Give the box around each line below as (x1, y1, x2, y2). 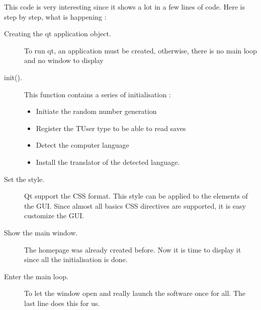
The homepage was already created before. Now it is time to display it (24, 244, 241, 255)
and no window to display (24, 55, 104, 66)
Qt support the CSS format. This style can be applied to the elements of (24, 191, 248, 201)
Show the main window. (4, 227, 78, 237)
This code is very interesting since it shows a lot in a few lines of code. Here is (4, 2, 245, 12)
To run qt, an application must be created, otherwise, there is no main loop (24, 45, 257, 55)
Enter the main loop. (4, 271, 68, 281)
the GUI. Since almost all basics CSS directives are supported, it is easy (24, 200, 246, 211)
